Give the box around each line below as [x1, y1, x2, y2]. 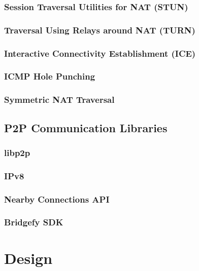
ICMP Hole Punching [4, 70, 95, 83]
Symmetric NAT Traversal [4, 93, 115, 106]
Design [4, 247, 53, 268]
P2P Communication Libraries [4, 120, 168, 135]
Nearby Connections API [4, 192, 110, 205]
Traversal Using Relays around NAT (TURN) [4, 23, 195, 36]
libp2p [4, 146, 30, 159]
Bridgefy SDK [4, 216, 63, 228]
